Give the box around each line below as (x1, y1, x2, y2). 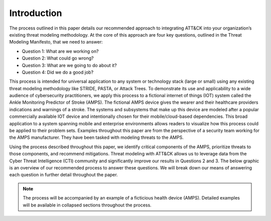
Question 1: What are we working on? (22, 48, 99, 54)
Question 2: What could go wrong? (22, 55, 94, 61)
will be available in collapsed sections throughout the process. (23, 202, 152, 208)
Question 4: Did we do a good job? (22, 69, 94, 75)
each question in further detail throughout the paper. (9, 172, 118, 178)
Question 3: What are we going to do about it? (22, 62, 117, 68)
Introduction (9, 8, 62, 19)
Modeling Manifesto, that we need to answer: (9, 39, 103, 45)
